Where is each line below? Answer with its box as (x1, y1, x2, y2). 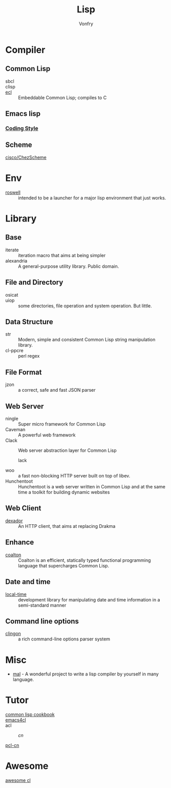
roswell (5, 189, 20, 195)
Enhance (5, 538, 34, 547)
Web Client (5, 504, 41, 512)
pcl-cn (5, 742, 19, 748)
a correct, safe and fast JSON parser (18, 387, 96, 393)
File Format (5, 368, 42, 376)
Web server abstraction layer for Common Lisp (18, 447, 117, 453)
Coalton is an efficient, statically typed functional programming (18, 557, 151, 563)
